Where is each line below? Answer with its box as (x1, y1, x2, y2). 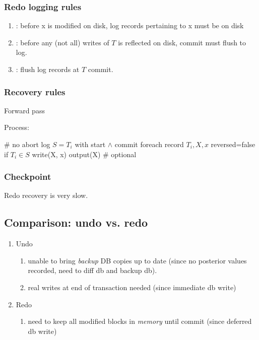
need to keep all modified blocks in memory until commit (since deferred (28, 316, 252, 326)
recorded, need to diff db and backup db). (28, 265, 157, 276)
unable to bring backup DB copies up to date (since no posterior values (28, 255, 247, 265)
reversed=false (211, 139, 255, 149)
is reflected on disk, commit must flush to (118, 37, 246, 47)
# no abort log (4, 139, 50, 149)
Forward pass (4, 105, 45, 115)
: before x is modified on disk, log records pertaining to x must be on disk (16, 20, 244, 31)
